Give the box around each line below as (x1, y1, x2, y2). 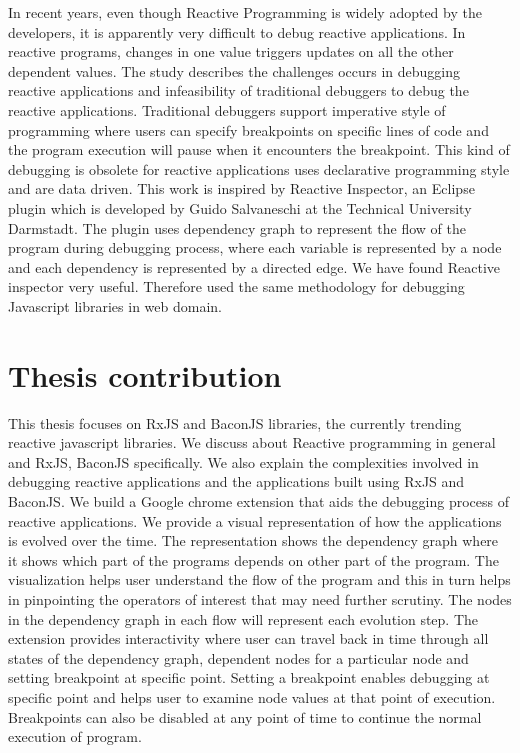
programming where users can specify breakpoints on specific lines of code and (8, 119, 489, 140)
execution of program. (8, 726, 142, 747)
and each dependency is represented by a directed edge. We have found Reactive (8, 256, 500, 277)
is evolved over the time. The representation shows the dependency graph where (8, 530, 499, 551)
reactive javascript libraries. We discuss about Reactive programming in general (8, 432, 496, 453)
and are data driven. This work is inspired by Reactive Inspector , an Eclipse (8, 178, 475, 199)
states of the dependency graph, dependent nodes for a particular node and (8, 647, 469, 668)
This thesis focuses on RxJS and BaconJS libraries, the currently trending (8, 412, 462, 433)
